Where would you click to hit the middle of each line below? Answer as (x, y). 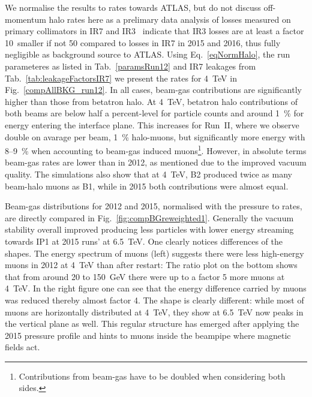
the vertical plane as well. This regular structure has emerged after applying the (152, 324)
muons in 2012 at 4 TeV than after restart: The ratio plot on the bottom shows (151, 265)
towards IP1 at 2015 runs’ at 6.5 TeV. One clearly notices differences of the (144, 241)
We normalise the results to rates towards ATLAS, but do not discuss (133, 7)
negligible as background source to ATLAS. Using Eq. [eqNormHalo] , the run (148, 54)
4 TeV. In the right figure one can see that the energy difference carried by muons (156, 288)
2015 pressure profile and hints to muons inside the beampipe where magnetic (148, 335)
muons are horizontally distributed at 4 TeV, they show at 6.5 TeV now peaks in (154, 312)
